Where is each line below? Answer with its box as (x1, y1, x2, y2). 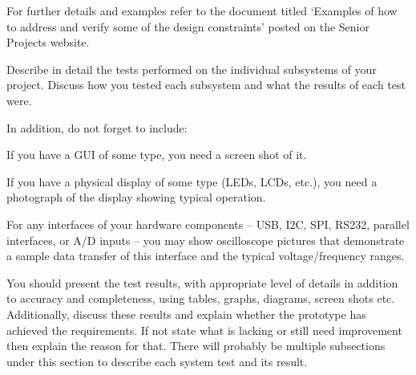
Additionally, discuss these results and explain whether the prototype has (6, 305, 366, 322)
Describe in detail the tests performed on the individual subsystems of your (6, 60, 377, 77)
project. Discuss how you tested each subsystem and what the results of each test (6, 76, 406, 93)
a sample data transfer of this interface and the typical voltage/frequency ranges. (6, 247, 405, 264)
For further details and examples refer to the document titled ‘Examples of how (6, 2, 398, 18)
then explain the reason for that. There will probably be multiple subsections (6, 337, 386, 354)
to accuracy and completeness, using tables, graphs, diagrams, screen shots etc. (6, 290, 395, 307)
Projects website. (6, 34, 90, 51)
